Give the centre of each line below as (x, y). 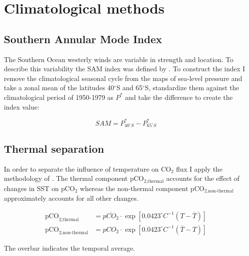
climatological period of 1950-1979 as (59, 97)
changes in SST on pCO (39, 188)
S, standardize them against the (192, 88)
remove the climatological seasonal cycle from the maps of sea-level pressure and (123, 78)
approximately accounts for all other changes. (71, 198)
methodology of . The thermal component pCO (74, 178)
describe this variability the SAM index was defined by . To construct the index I (124, 69)
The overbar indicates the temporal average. (70, 248)
